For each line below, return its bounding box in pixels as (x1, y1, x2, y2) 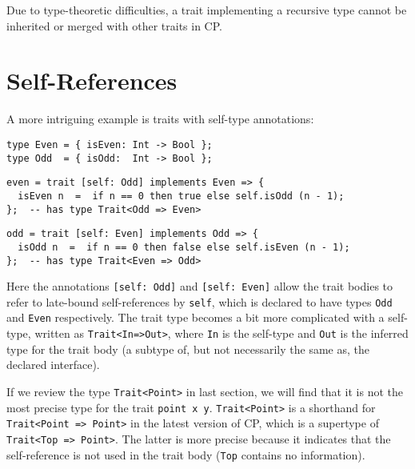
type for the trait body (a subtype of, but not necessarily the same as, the (6, 340, 369, 357)
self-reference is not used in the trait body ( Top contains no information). (6, 446, 365, 463)
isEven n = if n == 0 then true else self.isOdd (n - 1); (18, 190, 345, 202)
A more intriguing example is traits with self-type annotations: (6, 110, 314, 127)
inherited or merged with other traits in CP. (6, 17, 222, 34)
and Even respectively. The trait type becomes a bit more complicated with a (6, 309, 385, 326)
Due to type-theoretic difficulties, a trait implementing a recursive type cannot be (6, 2, 407, 18)
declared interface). (6, 356, 100, 373)
